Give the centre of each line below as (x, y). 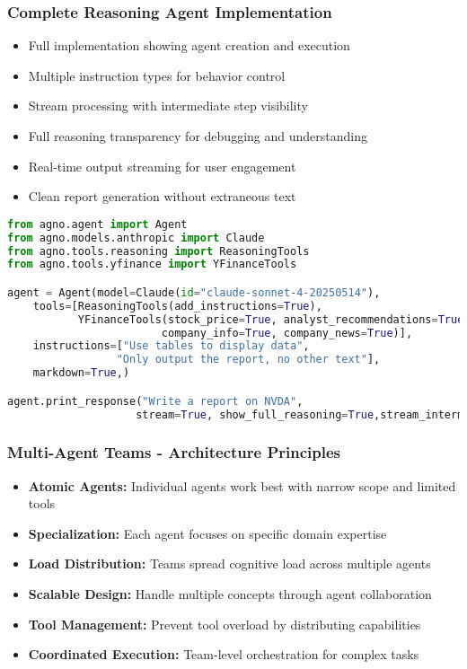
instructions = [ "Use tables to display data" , (171, 346)
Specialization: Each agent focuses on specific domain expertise (207, 533)
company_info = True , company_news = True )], (287, 333)
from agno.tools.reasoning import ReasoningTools (159, 251)
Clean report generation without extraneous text (162, 196)
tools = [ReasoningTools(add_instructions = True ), (177, 306)
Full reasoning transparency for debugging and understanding (198, 136)
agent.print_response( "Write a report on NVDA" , (155, 401)
